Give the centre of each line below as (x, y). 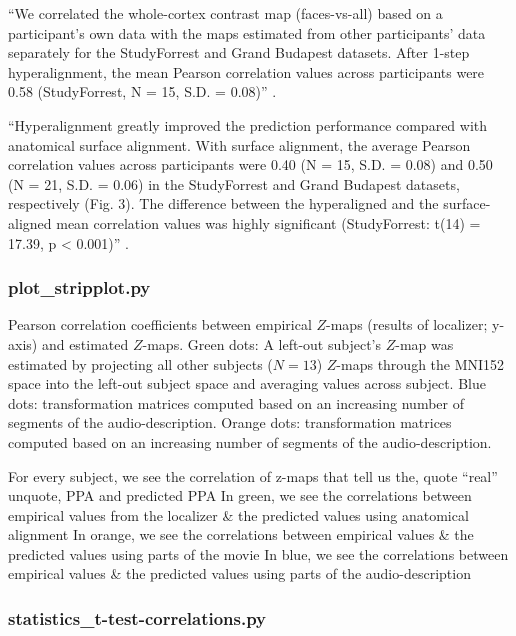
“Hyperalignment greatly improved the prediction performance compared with (248, 124)
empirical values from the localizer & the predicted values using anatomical (238, 514)
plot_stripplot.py (79, 287)
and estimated (85, 343)
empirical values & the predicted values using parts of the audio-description (239, 573)
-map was (424, 343)
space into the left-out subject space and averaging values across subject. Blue (247, 383)
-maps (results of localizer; (407, 324)
